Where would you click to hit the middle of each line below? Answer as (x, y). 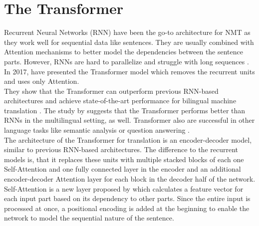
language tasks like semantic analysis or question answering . (97, 130)
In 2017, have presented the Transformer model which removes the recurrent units (129, 71)
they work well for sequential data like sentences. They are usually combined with (129, 42)
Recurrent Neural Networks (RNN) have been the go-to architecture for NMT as (127, 32)
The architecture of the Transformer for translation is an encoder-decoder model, (128, 139)
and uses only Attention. (42, 81)
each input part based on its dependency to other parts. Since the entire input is (127, 198)
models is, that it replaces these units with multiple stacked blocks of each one (124, 159)
